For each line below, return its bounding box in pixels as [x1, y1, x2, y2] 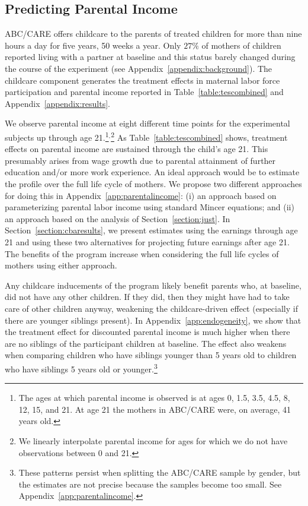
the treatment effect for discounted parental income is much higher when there [5, 325, 290, 338]
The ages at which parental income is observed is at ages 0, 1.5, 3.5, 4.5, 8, [18, 391, 290, 404]
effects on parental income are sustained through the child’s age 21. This [5, 143, 268, 155]
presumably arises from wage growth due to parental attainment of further [5, 154, 276, 166]
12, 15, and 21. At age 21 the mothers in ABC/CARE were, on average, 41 [18, 403, 291, 415]
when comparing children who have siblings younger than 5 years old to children [5, 349, 297, 361]
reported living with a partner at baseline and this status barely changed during [5, 50, 296, 63]
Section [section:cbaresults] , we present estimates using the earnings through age [5, 224, 298, 236]
